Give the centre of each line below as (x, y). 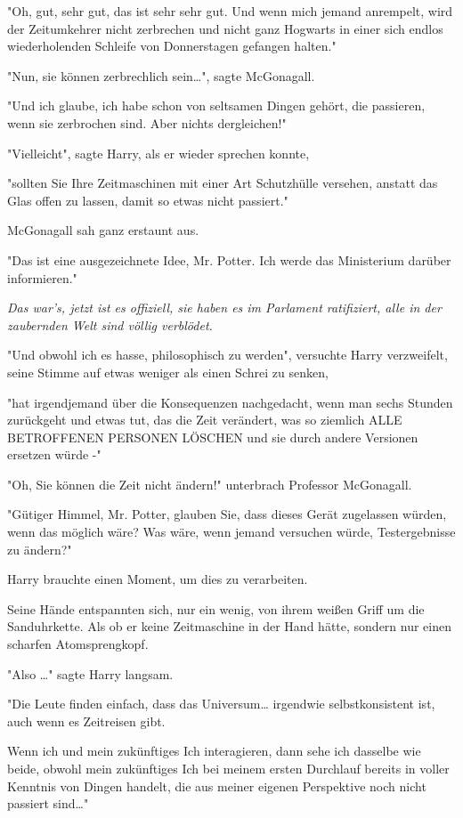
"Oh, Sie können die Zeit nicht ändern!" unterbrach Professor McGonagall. (210, 484)
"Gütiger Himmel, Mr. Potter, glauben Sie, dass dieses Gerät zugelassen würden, (227, 514)
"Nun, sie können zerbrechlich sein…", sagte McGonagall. (161, 75)
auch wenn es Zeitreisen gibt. (86, 721)
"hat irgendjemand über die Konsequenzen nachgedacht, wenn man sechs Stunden (230, 402)
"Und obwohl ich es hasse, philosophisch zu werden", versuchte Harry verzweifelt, (227, 355)
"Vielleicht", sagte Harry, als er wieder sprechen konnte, (158, 153)
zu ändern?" (40, 549)
